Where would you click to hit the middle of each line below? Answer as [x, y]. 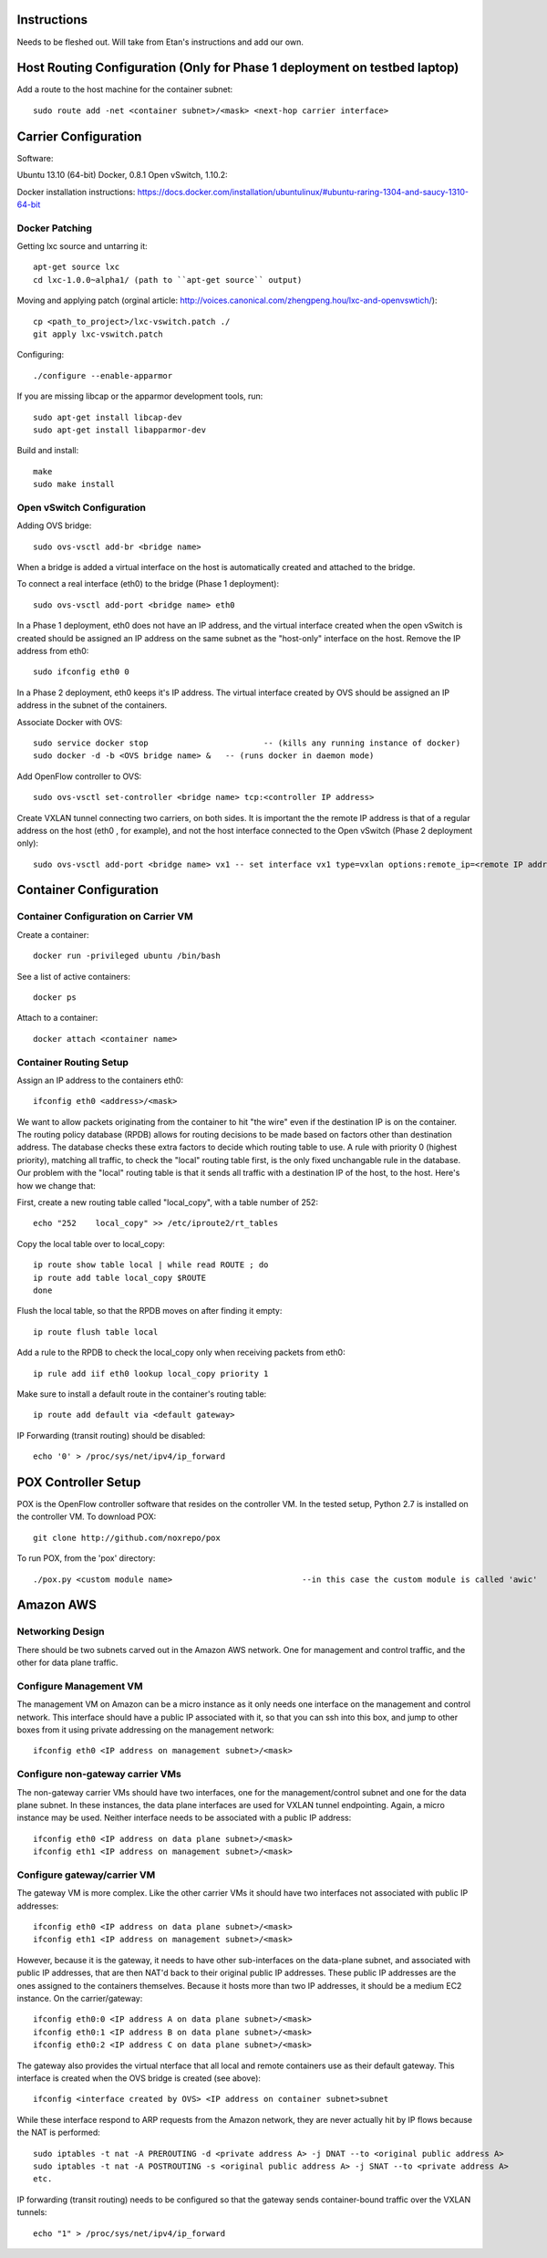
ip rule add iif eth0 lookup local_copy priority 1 [151, 1374]
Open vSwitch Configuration [81, 507]
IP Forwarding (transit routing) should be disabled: [111, 1435]
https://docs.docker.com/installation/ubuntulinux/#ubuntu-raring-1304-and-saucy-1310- [303, 192]
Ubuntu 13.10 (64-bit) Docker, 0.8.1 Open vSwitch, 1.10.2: [122, 175]
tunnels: [32, 2212]
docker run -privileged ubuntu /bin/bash [127, 956]
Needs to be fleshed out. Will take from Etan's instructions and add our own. [160, 42]
